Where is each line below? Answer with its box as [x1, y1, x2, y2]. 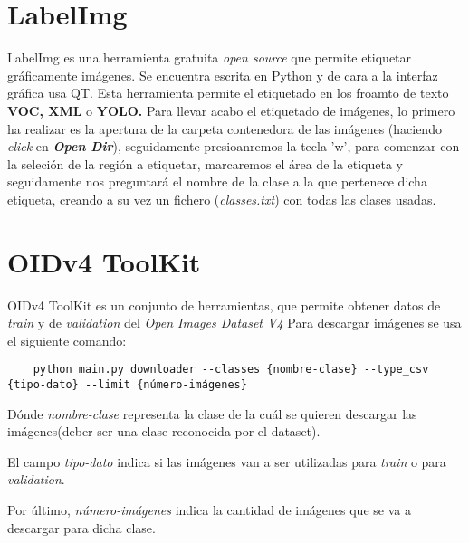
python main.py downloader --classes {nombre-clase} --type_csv [33, 363, 429, 376]
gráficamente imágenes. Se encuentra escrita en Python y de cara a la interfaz [7, 65, 438, 84]
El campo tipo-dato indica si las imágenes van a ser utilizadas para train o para [7, 452, 446, 471]
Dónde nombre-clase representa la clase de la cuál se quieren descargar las [7, 404, 417, 423]
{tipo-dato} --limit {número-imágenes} [7, 378, 247, 392]
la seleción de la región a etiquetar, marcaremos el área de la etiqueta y [7, 154, 404, 173]
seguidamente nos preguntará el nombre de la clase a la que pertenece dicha [7, 172, 427, 191]
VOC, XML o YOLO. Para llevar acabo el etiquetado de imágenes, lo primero [7, 100, 455, 119]
